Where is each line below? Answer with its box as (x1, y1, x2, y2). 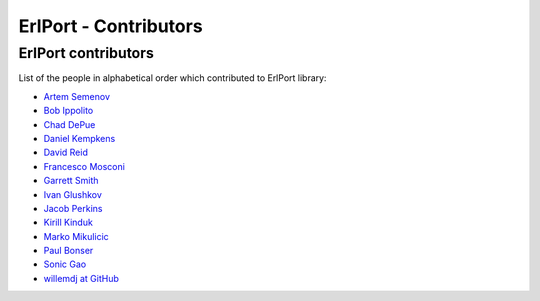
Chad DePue (43, 118, 96, 130)
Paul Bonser (43, 245, 94, 257)
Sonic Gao (43, 258, 87, 270)
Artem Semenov (43, 90, 110, 102)
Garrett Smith (43, 175, 99, 187)
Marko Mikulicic (43, 230, 109, 242)
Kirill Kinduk (43, 216, 94, 229)
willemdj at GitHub (43, 272, 120, 284)
